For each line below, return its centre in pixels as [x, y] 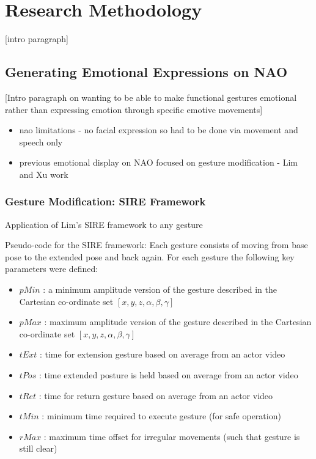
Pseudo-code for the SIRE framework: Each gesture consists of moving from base [156, 245]
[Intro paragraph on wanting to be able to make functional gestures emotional [151, 97]
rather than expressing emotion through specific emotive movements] [134, 109]
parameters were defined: [52, 269]
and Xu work [44, 174]
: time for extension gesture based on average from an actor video [162, 354]
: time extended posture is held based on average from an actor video [168, 375]
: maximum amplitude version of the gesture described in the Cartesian [178, 322]
